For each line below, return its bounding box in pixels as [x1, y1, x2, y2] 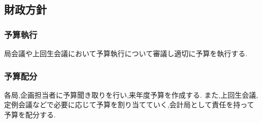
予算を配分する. [4, 109, 56, 119]
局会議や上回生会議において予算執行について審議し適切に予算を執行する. [4, 48, 248, 58]
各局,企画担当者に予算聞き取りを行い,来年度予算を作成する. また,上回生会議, [4, 89, 258, 100]
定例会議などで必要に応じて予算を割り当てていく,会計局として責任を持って [4, 99, 254, 110]
